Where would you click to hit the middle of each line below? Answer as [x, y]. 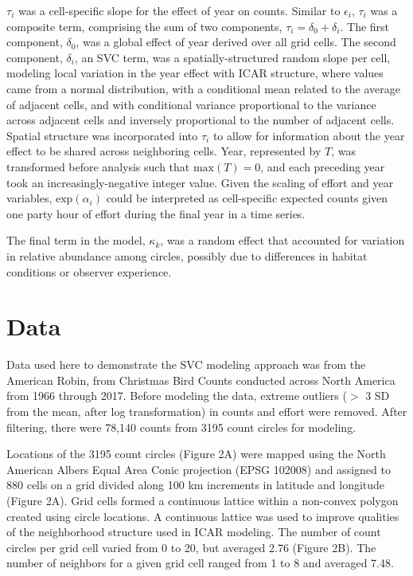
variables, [29, 198]
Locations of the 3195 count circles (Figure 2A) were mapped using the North [196, 454]
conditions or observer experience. [89, 271]
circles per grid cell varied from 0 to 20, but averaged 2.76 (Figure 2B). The [191, 547]
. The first [365, 26]
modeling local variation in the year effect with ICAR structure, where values [195, 73]
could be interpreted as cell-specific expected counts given [247, 198]
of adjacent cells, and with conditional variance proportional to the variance [191, 104]
